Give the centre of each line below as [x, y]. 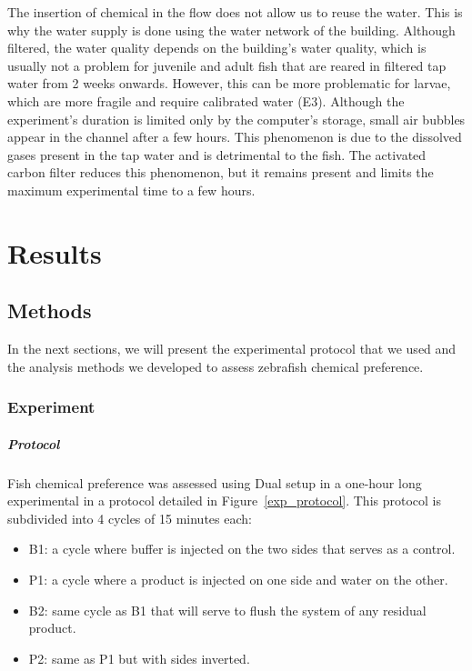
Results [55, 252]
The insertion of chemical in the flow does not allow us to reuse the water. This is [235, 12]
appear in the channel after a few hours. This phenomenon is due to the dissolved [235, 137]
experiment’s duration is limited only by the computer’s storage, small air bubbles [236, 119]
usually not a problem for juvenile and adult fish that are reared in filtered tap [227, 65]
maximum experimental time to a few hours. [131, 190]
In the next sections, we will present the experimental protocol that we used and [232, 349]
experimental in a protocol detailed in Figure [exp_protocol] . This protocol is [224, 501]
